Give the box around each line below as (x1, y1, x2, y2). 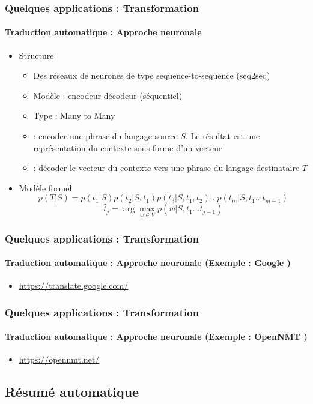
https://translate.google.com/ (19, 279, 129, 292)
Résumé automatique (5, 382, 139, 401)
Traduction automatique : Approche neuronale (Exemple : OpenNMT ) (5, 330, 308, 343)
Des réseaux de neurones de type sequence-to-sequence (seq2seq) (33, 69, 270, 82)
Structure (19, 49, 54, 61)
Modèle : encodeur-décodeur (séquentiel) (33, 89, 183, 101)
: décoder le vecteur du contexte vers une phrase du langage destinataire (33, 161, 300, 174)
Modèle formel (19, 181, 72, 194)
